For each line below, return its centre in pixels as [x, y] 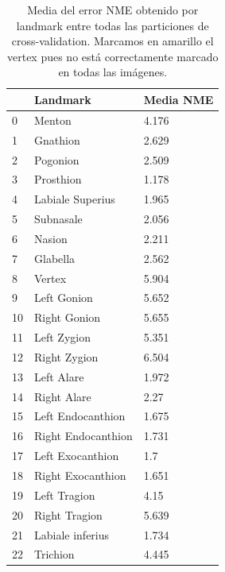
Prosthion [58, 179]
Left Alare [59, 376]
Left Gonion [64, 298]
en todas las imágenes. [113, 72]
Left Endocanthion [80, 416]
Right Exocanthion [80, 475]
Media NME [178, 99]
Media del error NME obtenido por [113, 10]
